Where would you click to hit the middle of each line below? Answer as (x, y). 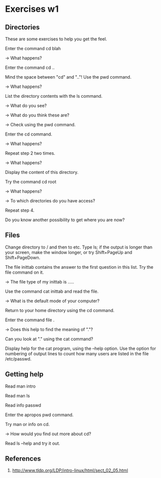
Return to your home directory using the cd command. (60, 310)
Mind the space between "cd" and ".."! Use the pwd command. (68, 77)
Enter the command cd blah (33, 48)
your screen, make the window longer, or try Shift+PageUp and (69, 252)
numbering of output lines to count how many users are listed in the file (77, 353)
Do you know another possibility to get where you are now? (65, 220)
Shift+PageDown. (23, 257)
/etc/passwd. (18, 359)
